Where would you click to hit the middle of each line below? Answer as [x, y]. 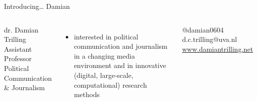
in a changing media [104, 55]
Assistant [18, 49]
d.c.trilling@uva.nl [210, 39]
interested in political [106, 36]
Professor [18, 58]
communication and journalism [121, 46]
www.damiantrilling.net [217, 49]
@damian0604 [203, 29]
